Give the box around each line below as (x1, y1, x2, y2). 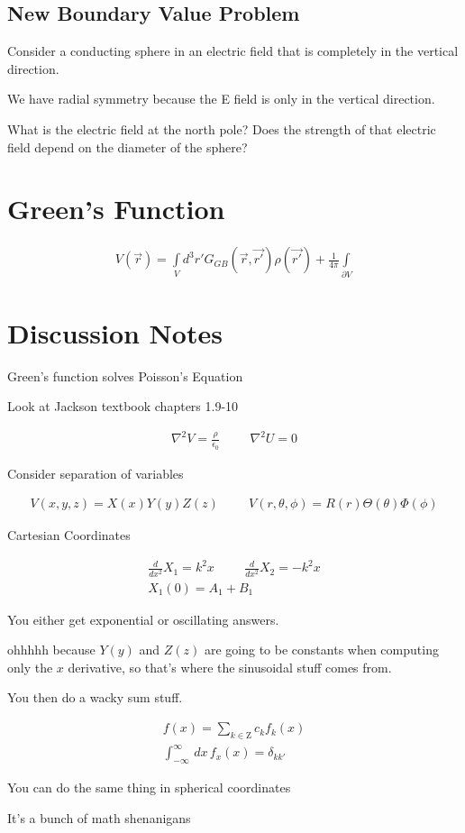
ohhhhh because (7, 640, 96, 659)
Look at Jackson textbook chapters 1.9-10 (7, 397, 239, 416)
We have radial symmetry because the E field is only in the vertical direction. (7, 89, 435, 108)
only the (7, 657, 53, 676)
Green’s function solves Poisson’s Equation (7, 366, 243, 385)
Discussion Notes (7, 314, 223, 351)
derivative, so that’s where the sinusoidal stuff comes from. (68, 657, 392, 676)
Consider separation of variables (7, 463, 184, 482)
